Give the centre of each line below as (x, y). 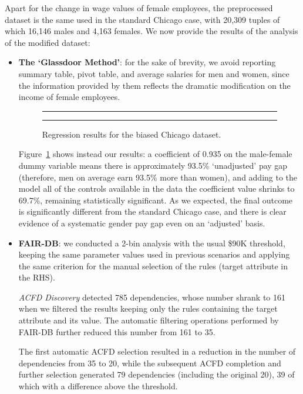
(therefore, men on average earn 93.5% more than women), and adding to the (158, 177)
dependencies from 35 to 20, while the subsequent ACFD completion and (150, 363)
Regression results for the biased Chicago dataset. (132, 134)
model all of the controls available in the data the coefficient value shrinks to (156, 188)
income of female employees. (69, 97)
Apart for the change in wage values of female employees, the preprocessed (139, 8)
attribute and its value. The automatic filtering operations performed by (149, 320)
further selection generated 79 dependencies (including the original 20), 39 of (156, 374)
